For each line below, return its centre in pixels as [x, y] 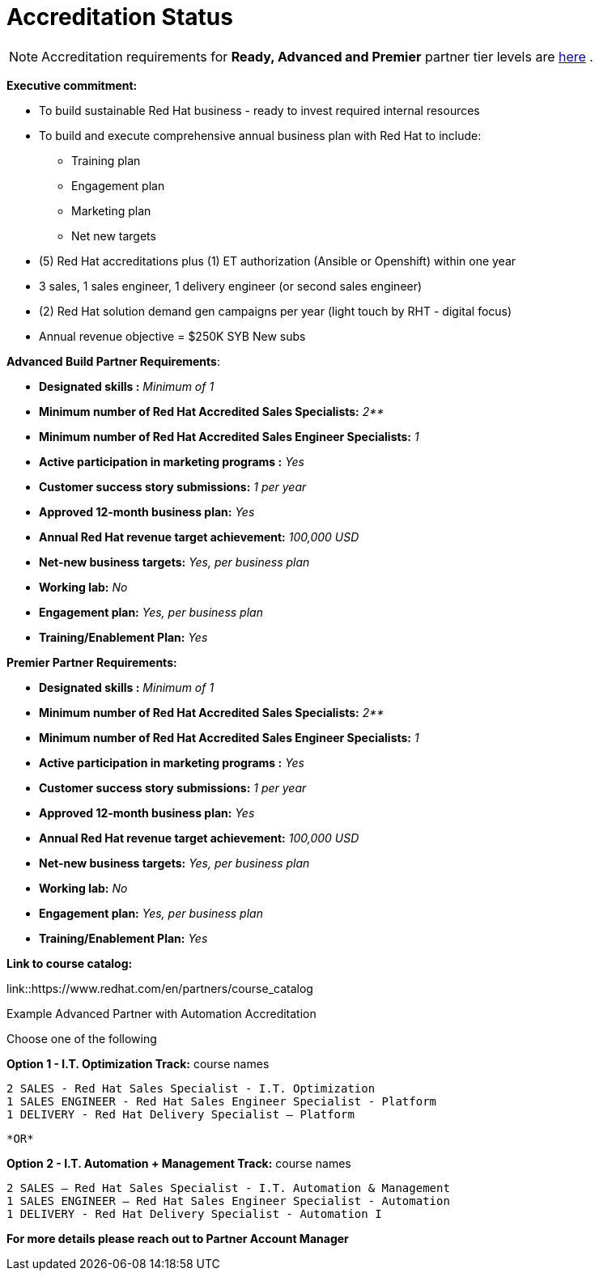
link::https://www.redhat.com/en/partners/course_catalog [160, 988]
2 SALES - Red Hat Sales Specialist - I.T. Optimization [191, 1088]
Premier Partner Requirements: [92, 662]
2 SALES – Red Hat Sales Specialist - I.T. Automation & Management [228, 1188]
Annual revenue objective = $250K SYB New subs [172, 336]
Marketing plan [111, 210]
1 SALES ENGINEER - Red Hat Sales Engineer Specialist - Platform [222, 1101]
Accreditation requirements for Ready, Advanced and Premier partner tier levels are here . [317, 56]
